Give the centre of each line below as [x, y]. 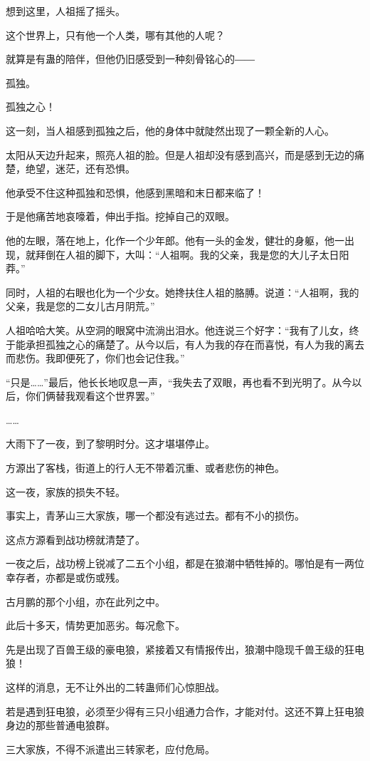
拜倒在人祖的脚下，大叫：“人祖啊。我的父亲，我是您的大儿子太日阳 [192, 254]
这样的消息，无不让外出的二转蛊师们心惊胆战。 [115, 687]
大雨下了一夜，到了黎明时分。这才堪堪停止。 [110, 444]
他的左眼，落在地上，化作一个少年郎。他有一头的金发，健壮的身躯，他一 [175, 240]
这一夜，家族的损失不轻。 [65, 491]
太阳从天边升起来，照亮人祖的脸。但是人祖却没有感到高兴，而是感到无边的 [180, 154]
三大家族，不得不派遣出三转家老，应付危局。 [110, 749]
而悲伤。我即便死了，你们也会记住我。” [95, 358]
